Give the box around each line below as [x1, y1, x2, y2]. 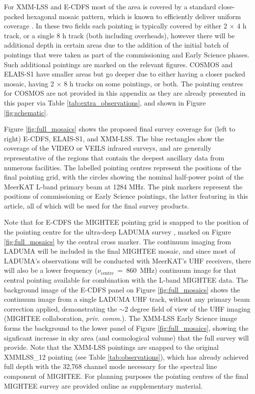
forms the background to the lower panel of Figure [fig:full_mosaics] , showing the [4, 323, 249, 333]
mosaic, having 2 [4, 78, 54, 88]
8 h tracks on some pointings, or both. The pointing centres [64, 78, 243, 88]
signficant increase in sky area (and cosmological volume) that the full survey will [4, 332, 249, 342]
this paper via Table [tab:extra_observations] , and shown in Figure [4, 97, 206, 107]
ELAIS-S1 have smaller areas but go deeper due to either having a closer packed [4, 69, 245, 79]
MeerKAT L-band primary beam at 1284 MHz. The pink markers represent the [4, 181, 243, 191]
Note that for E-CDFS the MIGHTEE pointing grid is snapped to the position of [4, 217, 249, 227]
